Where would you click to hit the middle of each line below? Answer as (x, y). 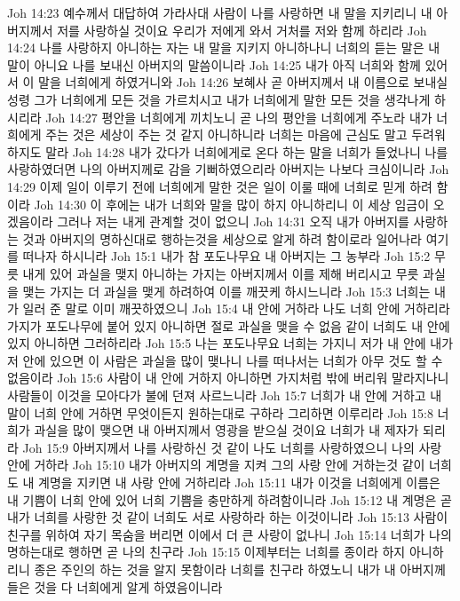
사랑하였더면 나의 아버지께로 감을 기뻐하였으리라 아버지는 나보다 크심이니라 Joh (228, 169)
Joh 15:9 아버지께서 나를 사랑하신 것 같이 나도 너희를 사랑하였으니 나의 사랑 (232, 447)
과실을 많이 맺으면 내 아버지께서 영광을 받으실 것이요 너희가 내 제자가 (226, 430)
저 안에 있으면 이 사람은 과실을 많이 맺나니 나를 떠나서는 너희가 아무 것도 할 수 (225, 360)
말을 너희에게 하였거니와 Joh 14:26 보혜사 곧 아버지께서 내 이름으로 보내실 (243, 82)
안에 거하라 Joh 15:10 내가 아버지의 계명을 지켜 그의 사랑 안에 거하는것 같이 (216, 465)
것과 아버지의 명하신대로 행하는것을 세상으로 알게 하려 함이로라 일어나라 (222, 238)
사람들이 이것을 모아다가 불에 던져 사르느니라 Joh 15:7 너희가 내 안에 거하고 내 (225, 395)
